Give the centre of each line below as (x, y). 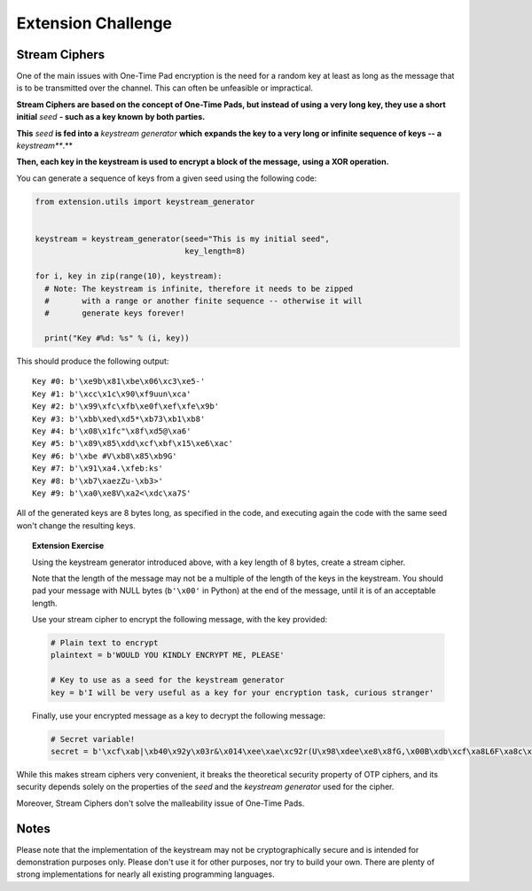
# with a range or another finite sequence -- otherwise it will (203, 301)
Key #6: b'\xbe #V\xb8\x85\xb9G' (105, 456)
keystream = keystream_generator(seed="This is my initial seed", (182, 238)
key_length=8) (215, 251)
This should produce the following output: (93, 361)
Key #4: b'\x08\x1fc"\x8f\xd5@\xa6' (112, 431)
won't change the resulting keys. (76, 525)
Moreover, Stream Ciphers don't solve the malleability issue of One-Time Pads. (160, 803)
